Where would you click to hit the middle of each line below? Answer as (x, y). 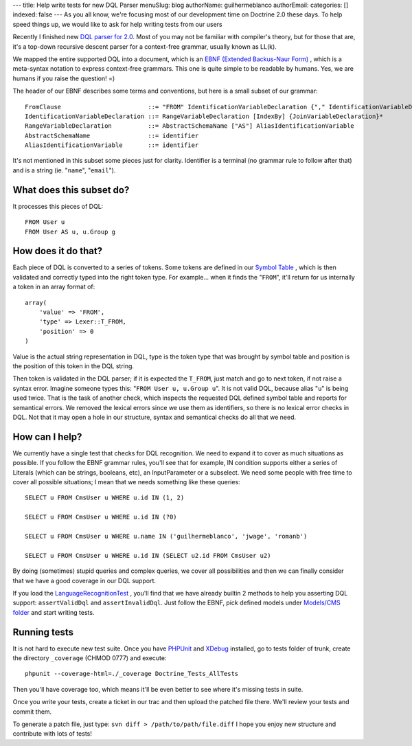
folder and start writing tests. (54, 612)
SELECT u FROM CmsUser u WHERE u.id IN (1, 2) (105, 498)
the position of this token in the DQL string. (73, 366)
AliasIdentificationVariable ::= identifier (112, 145)
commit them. (32, 712)
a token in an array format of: (54, 287)
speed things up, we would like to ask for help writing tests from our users (117, 24)
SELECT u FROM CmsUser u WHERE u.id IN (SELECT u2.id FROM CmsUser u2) (148, 555)
